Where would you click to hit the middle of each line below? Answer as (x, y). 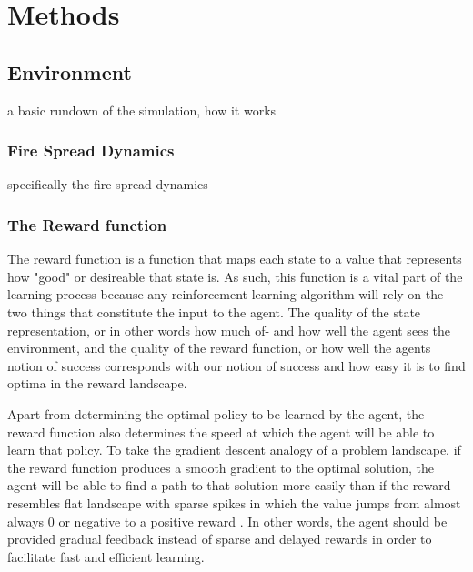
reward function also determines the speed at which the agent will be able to (221, 432)
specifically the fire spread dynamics (108, 184)
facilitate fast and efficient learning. (106, 556)
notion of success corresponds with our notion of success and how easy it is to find (236, 365)
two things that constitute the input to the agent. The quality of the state (214, 311)
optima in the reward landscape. (97, 383)
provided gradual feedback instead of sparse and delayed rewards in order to (220, 539)
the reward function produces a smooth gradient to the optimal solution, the (221, 467)
